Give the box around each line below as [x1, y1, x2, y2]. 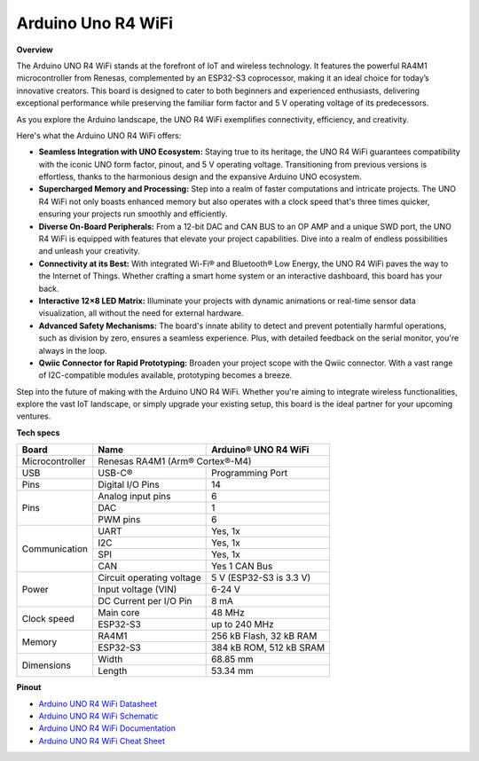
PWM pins [98, 514, 141, 526]
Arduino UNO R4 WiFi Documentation [38, 723, 177, 734]
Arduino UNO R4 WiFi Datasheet [38, 698, 157, 709]
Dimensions [21, 659, 71, 671]
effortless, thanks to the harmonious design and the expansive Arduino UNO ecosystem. [38, 171, 362, 182]
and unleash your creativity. [38, 246, 141, 256]
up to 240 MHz [211, 618, 274, 631]
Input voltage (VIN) [98, 584, 177, 596]
